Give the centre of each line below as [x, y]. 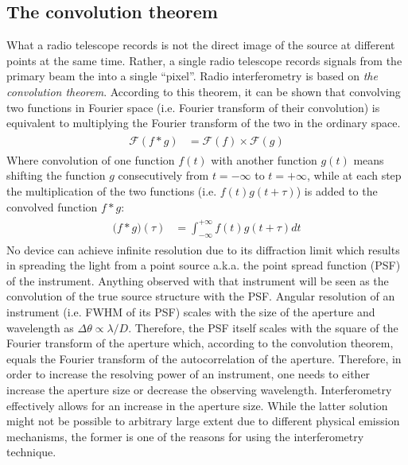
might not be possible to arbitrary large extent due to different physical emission [203, 421]
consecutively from [163, 175]
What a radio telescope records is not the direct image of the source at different [201, 45]
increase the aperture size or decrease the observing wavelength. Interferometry [199, 389]
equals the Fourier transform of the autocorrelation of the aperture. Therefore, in [204, 358]
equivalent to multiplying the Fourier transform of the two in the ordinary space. [204, 123]
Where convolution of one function [91, 159]
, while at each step [354, 175]
